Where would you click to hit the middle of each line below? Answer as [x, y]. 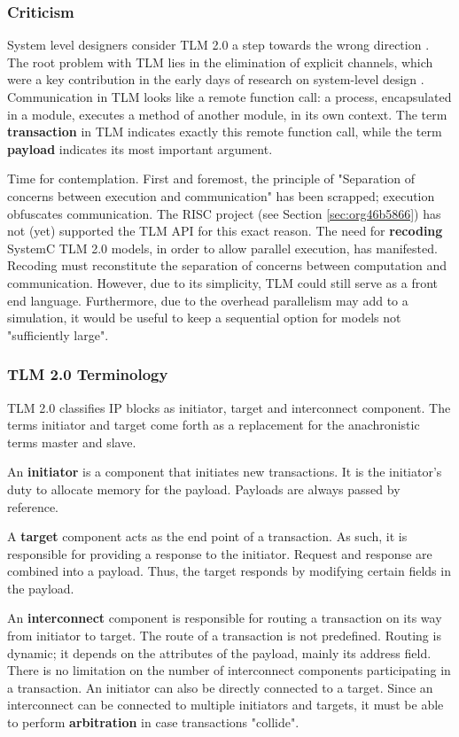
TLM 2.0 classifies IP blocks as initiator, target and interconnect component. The [229, 407]
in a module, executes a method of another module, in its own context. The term [227, 114]
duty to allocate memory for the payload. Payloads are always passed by [204, 489]
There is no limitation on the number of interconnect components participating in [229, 670]
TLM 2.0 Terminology [88, 374]
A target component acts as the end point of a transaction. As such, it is [207, 536]
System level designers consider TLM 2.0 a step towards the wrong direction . [218, 45]
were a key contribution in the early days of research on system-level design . [216, 79]
